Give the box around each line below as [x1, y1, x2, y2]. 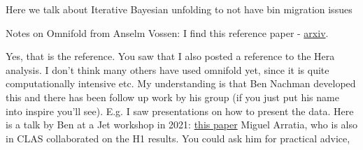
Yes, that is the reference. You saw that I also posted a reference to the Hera [6, 49, 335, 63]
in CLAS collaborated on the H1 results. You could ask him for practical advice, [6, 130, 350, 145]
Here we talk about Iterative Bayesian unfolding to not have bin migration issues [6, 2, 353, 16]
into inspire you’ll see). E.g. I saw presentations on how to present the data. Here [6, 103, 354, 118]
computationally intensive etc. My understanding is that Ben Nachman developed [6, 76, 356, 91]
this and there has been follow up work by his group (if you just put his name [6, 89, 339, 104]
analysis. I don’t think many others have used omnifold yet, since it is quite [6, 62, 329, 77]
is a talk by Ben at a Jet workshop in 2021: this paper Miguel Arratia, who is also [6, 117, 357, 132]
